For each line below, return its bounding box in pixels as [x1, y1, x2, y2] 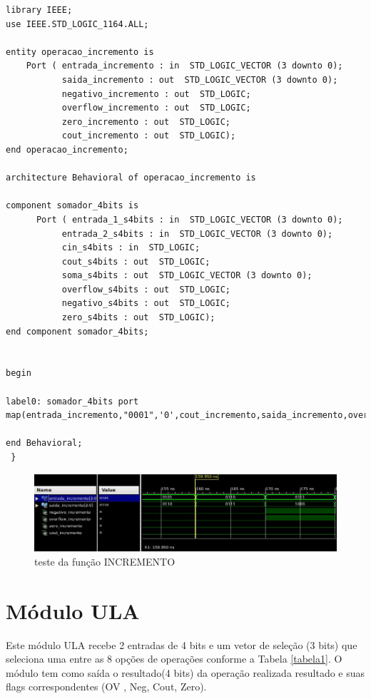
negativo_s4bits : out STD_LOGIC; [61, 298, 230, 309]
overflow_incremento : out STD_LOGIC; [61, 103, 251, 113]
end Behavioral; [6, 438, 83, 449]
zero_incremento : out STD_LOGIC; [61, 116, 230, 127]
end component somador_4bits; [6, 326, 149, 337]
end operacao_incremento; [6, 144, 128, 155]
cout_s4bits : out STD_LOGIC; [61, 256, 210, 267]
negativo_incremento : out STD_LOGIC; [61, 88, 251, 99]
